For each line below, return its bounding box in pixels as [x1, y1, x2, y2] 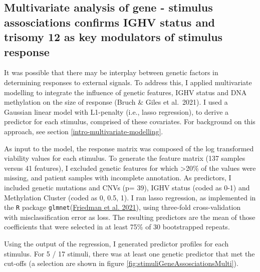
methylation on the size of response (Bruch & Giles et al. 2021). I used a [4, 97, 228, 107]
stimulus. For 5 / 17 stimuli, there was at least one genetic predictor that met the [4, 248, 255, 258]
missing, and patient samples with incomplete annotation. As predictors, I [4, 172, 231, 183]
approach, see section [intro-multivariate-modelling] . [4, 126, 163, 136]
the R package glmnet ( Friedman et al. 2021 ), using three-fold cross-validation [4, 202, 241, 212]
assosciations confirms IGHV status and [4, 14, 215, 30]
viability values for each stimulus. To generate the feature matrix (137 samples [4, 153, 245, 163]
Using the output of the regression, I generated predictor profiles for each [4, 238, 229, 248]
